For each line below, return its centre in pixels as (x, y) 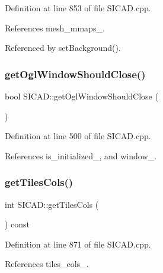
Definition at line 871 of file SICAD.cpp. (78, 244)
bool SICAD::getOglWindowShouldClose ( (81, 96)
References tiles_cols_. (47, 264)
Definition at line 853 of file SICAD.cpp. (78, 8)
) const (17, 224)
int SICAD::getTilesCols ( (52, 204)
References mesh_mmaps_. (55, 28)
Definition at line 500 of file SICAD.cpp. (78, 136)
